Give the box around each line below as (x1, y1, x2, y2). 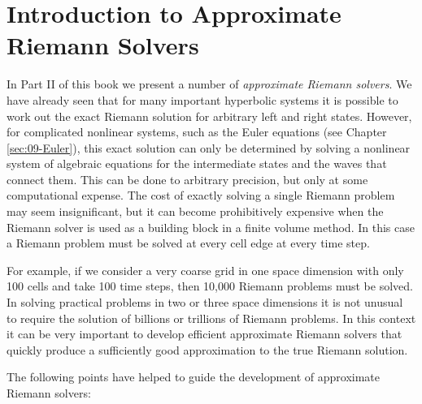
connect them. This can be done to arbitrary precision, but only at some (7, 170, 368, 187)
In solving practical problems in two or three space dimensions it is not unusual (7, 294, 403, 311)
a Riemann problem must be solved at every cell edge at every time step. (7, 234, 370, 251)
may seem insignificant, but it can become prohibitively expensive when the (7, 203, 384, 220)
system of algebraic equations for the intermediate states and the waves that (7, 155, 387, 172)
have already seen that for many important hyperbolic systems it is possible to (7, 91, 398, 108)
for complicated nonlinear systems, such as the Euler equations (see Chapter (7, 123, 387, 140)
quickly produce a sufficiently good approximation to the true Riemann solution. (7, 341, 408, 358)
